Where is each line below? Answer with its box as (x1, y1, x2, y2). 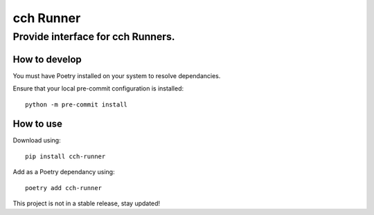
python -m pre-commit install (25, 100, 128, 109)
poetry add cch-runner (25, 184, 103, 191)
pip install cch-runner (25, 152, 106, 160)
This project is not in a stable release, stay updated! (12, 199, 161, 207)
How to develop (12, 53, 82, 65)
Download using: (12, 136, 62, 144)
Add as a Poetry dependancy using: (12, 168, 115, 176)
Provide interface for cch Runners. (12, 30, 175, 43)
